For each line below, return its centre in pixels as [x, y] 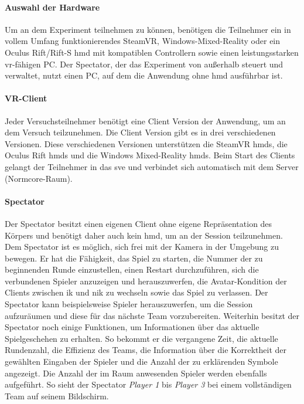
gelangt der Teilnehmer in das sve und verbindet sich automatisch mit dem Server [152, 166]
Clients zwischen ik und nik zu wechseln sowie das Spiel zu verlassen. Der [136, 292]
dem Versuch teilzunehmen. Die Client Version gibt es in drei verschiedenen [140, 132]
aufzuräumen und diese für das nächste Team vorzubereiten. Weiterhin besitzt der [152, 315]
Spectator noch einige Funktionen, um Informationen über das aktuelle [132, 327]
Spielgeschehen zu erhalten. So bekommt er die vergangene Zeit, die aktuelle [141, 338]
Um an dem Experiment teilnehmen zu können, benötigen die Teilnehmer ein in [148, 29]
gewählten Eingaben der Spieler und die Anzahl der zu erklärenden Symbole [141, 361]
